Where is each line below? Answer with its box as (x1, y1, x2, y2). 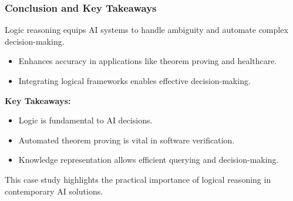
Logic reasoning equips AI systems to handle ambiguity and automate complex (5, 24, 288, 36)
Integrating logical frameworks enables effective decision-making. (18, 75, 251, 86)
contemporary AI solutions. (5, 185, 103, 197)
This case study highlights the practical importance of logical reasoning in (5, 173, 271, 185)
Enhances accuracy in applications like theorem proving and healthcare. (18, 55, 277, 67)
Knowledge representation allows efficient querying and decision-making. (18, 153, 279, 166)
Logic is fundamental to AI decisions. (18, 114, 153, 126)
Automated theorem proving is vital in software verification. (18, 133, 235, 146)
